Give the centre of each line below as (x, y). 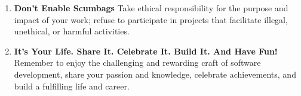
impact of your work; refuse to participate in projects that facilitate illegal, (151, 19)
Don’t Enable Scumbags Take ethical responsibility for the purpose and (151, 8)
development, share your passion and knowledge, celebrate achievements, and (155, 74)
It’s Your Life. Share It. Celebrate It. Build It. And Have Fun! (146, 51)
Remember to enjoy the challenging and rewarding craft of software (137, 63)
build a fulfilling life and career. (72, 86)
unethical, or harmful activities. (72, 31)
